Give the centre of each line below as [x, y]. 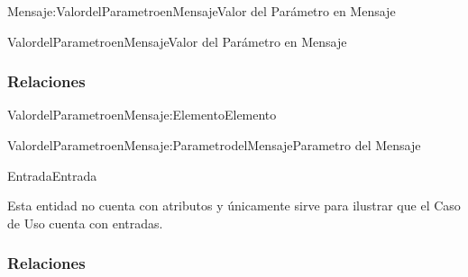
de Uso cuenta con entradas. [85, 223]
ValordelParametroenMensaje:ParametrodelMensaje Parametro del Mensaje [214, 145]
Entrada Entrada [52, 175]
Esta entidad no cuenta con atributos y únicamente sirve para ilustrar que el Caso [234, 206]
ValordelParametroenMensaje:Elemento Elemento [142, 115]
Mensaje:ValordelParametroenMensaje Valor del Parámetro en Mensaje [202, 11]
